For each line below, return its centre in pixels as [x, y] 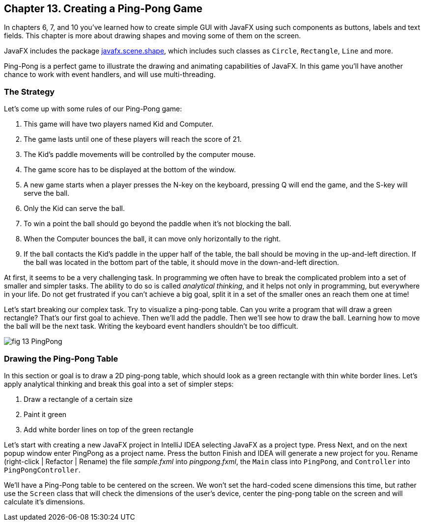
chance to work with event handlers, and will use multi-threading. [110, 75]
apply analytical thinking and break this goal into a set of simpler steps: [119, 384]
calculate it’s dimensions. [44, 501]
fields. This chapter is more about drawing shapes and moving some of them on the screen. [153, 36]
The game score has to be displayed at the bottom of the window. [130, 170]
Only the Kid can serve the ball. [74, 209]
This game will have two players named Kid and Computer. [119, 124]
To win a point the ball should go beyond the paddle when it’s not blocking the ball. [157, 224]
